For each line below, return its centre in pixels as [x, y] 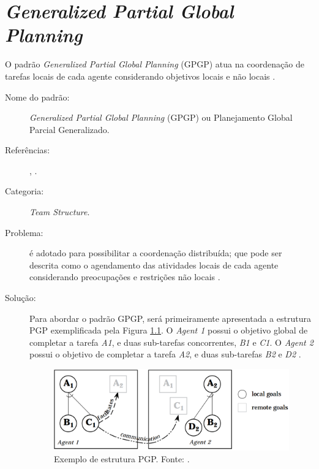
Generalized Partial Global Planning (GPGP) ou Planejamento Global [161, 117]
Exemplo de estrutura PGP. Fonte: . [122, 459]
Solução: [21, 298]
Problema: [24, 232]
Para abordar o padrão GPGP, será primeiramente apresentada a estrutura [170, 318]
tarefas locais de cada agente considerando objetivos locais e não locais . [140, 76]
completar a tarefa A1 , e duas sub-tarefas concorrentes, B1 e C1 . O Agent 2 [171, 342]
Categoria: [24, 191]
